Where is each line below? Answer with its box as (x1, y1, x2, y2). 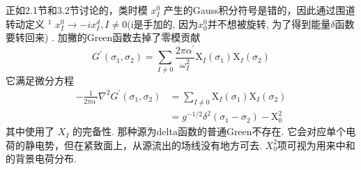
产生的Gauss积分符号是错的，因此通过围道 (163, 3, 355, 17)
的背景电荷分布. (6, 151, 77, 166)
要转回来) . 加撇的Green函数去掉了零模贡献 (6, 30, 201, 45)
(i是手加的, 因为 (127, 16, 199, 31)
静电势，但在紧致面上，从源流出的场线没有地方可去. (24, 137, 262, 152)
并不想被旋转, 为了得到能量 (207, 16, 331, 31)
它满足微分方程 (6, 72, 74, 87)
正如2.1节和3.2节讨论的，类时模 (6, 3, 148, 17)
